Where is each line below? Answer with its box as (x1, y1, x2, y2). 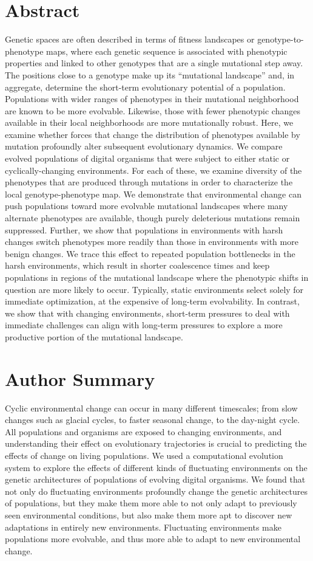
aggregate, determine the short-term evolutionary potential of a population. (5, 80, 286, 93)
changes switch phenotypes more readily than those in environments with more (5, 235, 298, 248)
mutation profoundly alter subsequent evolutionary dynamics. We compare (5, 140, 283, 153)
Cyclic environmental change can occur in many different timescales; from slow (5, 401, 298, 414)
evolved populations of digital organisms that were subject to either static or (5, 152, 290, 165)
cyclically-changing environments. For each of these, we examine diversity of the (5, 163, 302, 176)
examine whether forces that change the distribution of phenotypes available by (5, 128, 300, 140)
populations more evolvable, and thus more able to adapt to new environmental (5, 532, 301, 545)
